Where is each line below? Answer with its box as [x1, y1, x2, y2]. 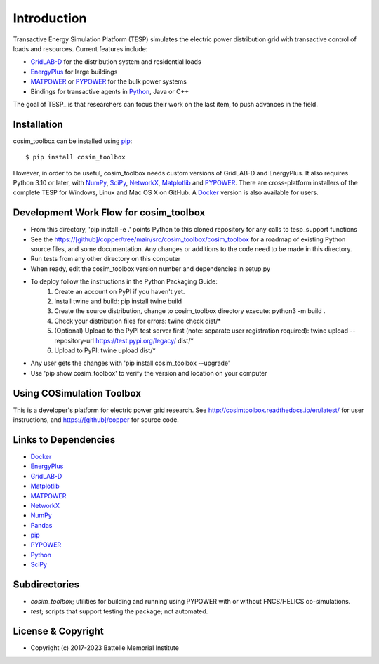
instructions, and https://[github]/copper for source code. [13, 416, 179, 424]
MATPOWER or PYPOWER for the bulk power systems [30, 77, 187, 86]
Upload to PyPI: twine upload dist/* [54, 346, 156, 354]
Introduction [13, 11, 87, 26]
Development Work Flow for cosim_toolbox [13, 207, 206, 219]
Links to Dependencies [13, 434, 116, 446]
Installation [13, 118, 63, 130]
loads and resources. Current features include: [13, 44, 148, 53]
